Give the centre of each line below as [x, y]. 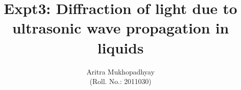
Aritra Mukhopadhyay [120, 71]
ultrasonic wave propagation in [120, 28]
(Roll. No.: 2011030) [120, 81]
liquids [120, 47]
